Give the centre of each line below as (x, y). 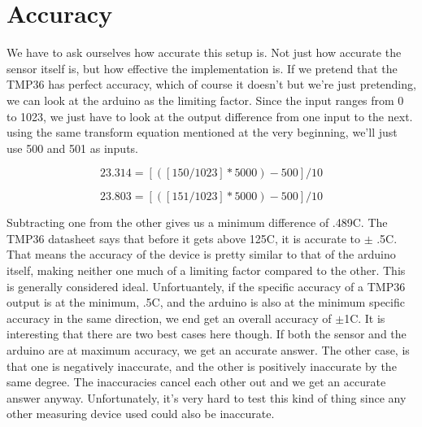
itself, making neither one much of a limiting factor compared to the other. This (206, 270)
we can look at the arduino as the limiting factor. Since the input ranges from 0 (205, 100)
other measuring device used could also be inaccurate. (141, 414)
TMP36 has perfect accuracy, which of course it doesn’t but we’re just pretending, (211, 84)
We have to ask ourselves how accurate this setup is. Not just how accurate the (204, 52)
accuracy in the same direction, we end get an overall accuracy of (169, 318)
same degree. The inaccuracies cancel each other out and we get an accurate (196, 382)
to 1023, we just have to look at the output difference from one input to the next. (210, 116)
